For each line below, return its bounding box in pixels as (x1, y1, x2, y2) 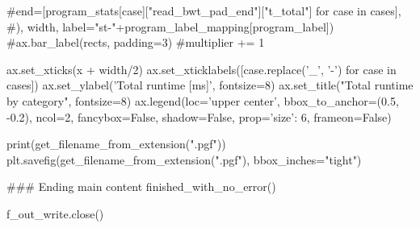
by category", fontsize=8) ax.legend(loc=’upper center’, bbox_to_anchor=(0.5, (6, 92, 399, 109)
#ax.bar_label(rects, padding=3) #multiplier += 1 (6, 34, 265, 51)
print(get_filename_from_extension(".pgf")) (6, 135, 226, 152)
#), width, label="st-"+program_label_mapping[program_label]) (6, 18, 334, 35)
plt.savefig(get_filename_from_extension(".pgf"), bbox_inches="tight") (6, 151, 362, 168)
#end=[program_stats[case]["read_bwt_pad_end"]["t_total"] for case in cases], (6, 2, 401, 19)
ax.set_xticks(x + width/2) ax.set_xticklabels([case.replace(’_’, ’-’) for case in (6, 60, 397, 77)
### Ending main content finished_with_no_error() (6, 178, 276, 195)
